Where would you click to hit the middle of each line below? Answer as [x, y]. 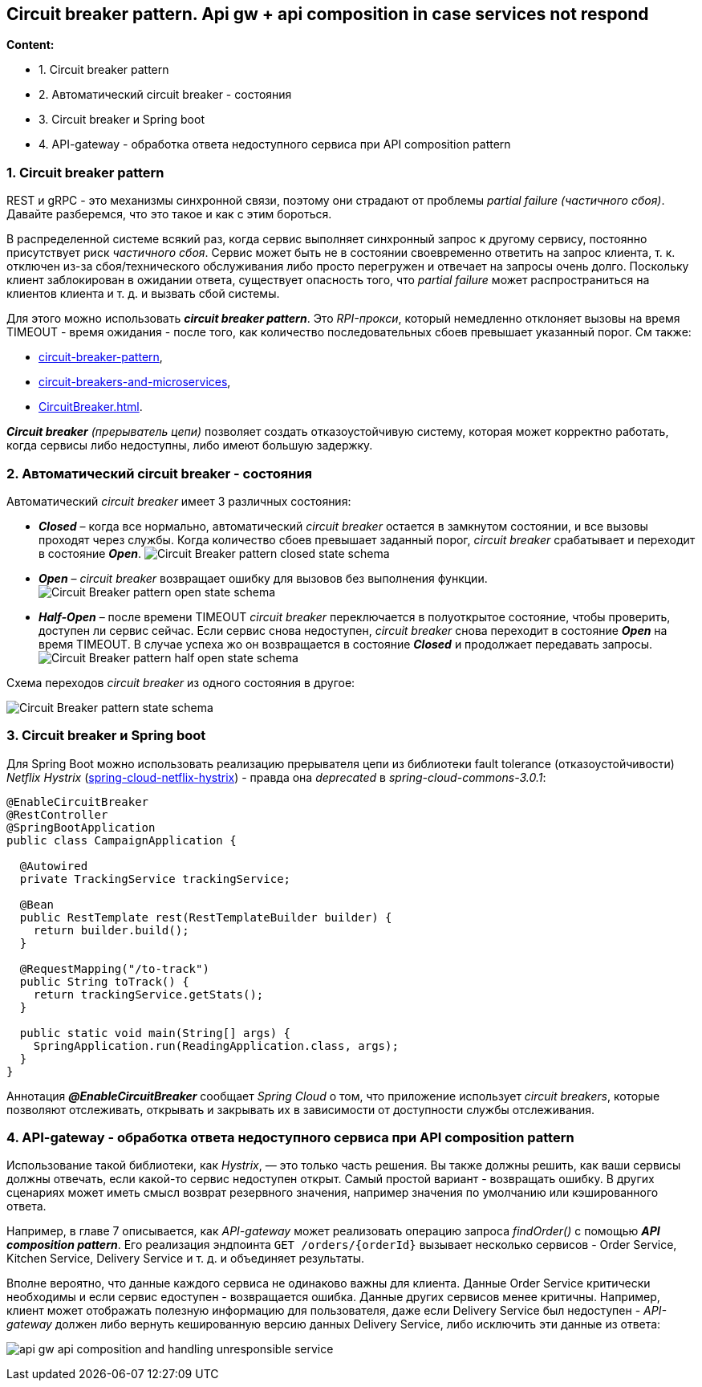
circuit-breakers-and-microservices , [135, 382]
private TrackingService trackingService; [155, 879]
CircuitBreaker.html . [91, 407]
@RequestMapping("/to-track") [114, 968]
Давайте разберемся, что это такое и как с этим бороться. [169, 214]
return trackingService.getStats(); [148, 994]
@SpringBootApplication [81, 827]
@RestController [57, 814]
